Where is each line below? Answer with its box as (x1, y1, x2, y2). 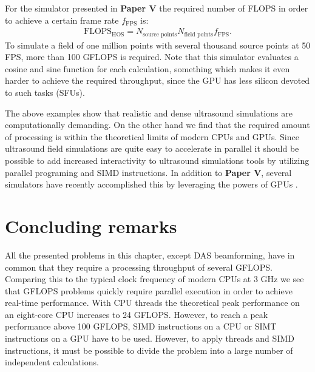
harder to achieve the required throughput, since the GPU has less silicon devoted (5, 74, 310, 87)
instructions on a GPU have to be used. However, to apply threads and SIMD (5, 332, 294, 345)
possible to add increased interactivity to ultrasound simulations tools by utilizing (5, 154, 310, 167)
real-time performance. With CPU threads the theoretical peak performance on (5, 296, 300, 309)
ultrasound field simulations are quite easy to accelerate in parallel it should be (5, 142, 299, 155)
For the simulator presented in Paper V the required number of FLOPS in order (5, 2, 308, 14)
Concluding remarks (5, 213, 177, 238)
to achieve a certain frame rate (5, 13, 119, 26)
